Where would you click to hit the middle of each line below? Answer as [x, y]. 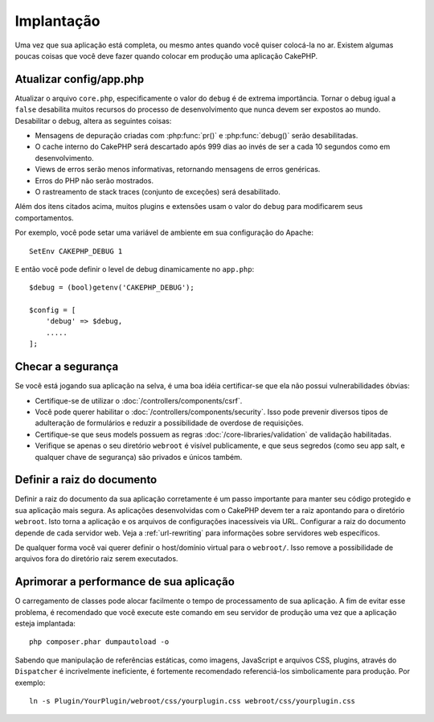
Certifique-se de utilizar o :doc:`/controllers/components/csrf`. [139, 400]
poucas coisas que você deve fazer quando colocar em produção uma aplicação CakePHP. [166, 55]
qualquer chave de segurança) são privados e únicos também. [139, 457]
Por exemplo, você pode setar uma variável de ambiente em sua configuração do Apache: [164, 232]
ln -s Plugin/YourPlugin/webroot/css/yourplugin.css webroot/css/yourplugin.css [192, 701]
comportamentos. [44, 218]
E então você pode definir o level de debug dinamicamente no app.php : [135, 269]
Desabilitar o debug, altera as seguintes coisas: [93, 121]
